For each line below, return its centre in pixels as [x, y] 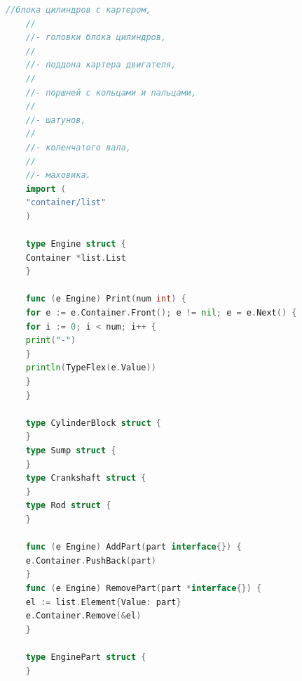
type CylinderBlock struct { [93, 423]
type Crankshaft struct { [86, 478]
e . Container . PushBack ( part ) [91, 560]
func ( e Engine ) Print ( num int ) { [106, 299]
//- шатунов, [56, 120]
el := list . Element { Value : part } [103, 602]
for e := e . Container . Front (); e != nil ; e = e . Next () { [161, 313]
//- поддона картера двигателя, [101, 65]
